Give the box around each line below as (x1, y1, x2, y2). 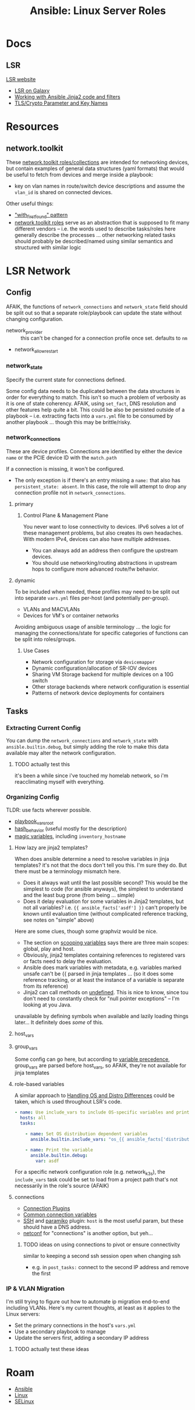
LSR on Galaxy (14, 87, 50, 94)
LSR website (6, 76, 36, 82)
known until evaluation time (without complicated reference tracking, (23, 911, 188, 918)
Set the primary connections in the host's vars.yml (14, 1322, 136, 1329)
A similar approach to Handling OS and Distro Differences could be (14, 1092, 175, 1099)
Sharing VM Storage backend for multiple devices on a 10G (31, 671, 173, 678)
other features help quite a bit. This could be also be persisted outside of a (6, 406, 185, 413)
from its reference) (23, 982, 69, 990)
